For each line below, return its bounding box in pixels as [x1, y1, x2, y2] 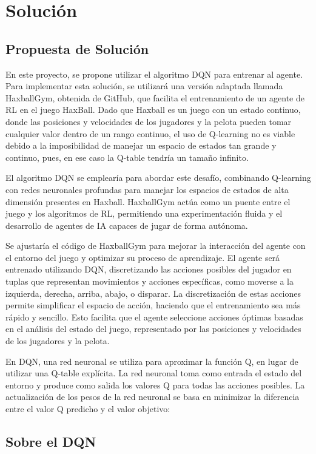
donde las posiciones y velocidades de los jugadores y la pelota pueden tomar [5, 115, 292, 127]
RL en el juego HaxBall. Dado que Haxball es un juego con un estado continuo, [5, 103, 301, 116]
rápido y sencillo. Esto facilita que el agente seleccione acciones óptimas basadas [5, 310, 303, 323]
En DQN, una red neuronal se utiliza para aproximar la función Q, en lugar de [5, 354, 298, 367]
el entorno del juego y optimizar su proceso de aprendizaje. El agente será [5, 251, 280, 263]
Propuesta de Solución [5, 39, 149, 58]
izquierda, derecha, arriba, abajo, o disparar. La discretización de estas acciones [5, 286, 301, 299]
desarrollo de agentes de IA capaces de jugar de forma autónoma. [5, 219, 248, 231]
